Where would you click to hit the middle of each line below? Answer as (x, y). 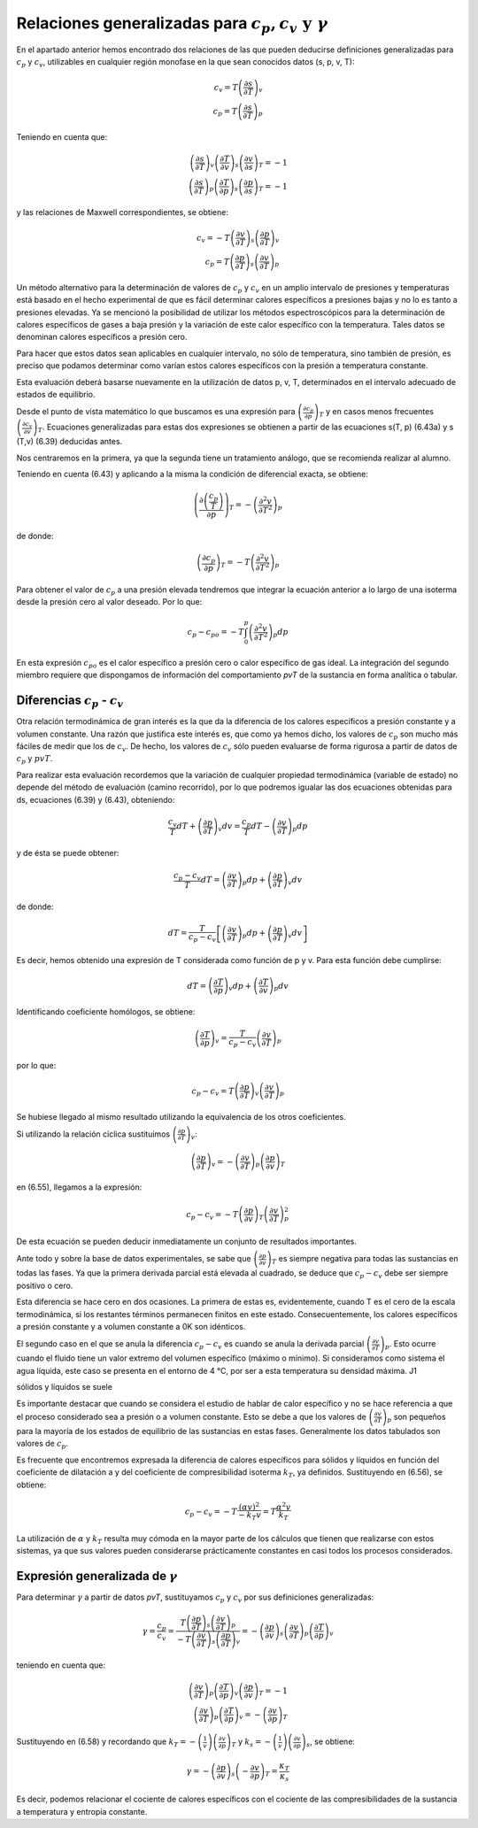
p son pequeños (416, 1418)
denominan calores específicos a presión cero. (102, 337)
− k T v (250, 1516)
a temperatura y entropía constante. (82, 1811)
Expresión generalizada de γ (97, 1576)
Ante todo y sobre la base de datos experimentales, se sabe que (134, 1259)
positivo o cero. (45, 1285)
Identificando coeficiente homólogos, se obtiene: (106, 1011)
